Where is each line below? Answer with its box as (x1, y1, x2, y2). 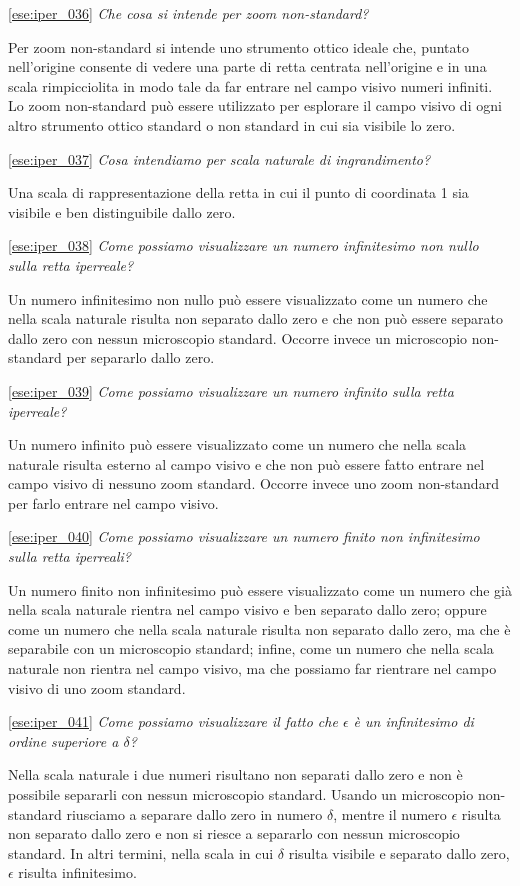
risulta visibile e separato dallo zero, (288, 842, 510, 863)
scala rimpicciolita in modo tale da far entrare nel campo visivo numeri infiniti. (8, 75, 493, 96)
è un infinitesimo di (353, 711, 474, 732)
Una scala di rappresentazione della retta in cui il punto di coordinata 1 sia (8, 182, 469, 203)
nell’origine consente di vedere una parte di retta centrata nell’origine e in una (8, 56, 487, 77)
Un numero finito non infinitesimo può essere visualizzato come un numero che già (8, 579, 513, 600)
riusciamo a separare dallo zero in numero (66, 803, 323, 824)
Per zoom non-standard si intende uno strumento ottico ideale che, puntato (8, 36, 469, 57)
